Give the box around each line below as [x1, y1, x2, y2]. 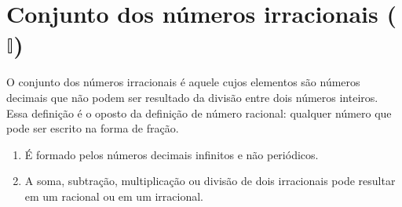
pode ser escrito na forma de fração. [6, 120, 179, 136]
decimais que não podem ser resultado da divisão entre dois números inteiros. [6, 89, 378, 105]
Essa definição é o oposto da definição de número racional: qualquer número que [6, 104, 392, 121]
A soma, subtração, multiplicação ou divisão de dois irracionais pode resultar [24, 172, 396, 189]
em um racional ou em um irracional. [24, 187, 204, 204]
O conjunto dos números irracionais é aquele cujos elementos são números [6, 74, 360, 90]
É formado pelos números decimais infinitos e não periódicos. [24, 146, 319, 162]
